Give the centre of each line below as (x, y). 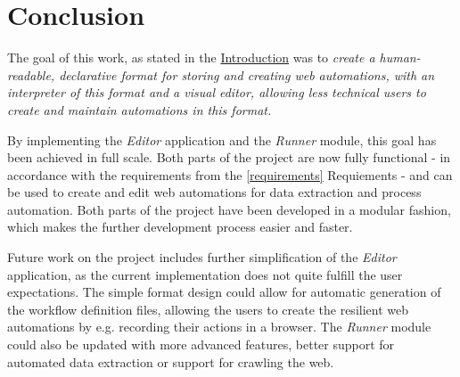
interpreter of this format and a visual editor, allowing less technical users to (217, 92)
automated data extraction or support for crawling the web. (171, 361)
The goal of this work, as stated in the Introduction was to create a (191, 57)
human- (400, 57)
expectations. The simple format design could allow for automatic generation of (224, 292)
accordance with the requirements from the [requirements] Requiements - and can (230, 174)
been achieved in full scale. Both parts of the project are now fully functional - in (229, 157)
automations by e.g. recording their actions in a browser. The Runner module (219, 327)
